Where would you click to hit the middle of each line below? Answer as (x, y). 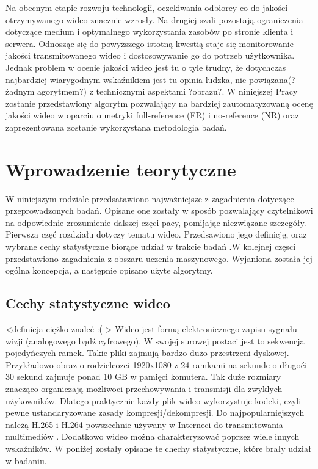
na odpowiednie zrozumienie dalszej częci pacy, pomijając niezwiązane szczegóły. (156, 222)
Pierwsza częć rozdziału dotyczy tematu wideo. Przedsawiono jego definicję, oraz (156, 234)
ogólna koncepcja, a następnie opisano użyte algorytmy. (109, 270)
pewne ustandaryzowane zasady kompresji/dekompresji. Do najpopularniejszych (155, 413)
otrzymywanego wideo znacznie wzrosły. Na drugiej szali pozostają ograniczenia (154, 19)
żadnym (20, 91)
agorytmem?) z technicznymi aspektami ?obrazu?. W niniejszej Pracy (168, 91)
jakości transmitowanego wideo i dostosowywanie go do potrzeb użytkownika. (150, 55)
